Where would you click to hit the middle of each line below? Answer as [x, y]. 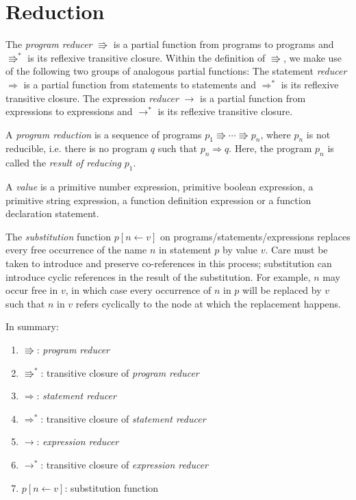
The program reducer [49, 44]
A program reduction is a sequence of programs [104, 134]
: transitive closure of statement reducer [123, 418]
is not [318, 134]
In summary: [32, 326]
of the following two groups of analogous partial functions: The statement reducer [176, 71]
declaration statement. [52, 213]
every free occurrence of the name [76, 250]
